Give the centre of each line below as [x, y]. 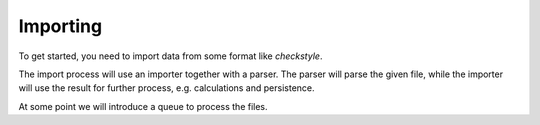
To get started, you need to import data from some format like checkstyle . [170, 56]
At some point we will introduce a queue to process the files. [143, 106]
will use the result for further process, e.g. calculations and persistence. [166, 88]
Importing [60, 26]
